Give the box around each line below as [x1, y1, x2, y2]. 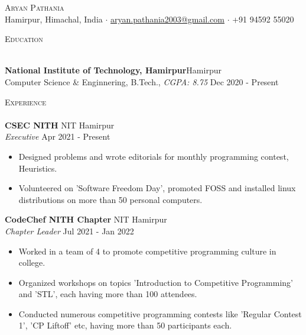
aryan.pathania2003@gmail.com [110, 12, 224, 25]
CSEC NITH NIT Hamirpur [5, 118, 115, 131]
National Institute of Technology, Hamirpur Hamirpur [5, 64, 222, 76]
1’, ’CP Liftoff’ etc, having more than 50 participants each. [18, 319, 232, 331]
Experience [5, 95, 46, 108]
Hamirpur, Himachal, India [5, 12, 103, 25]
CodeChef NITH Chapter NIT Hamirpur [5, 213, 167, 226]
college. [18, 256, 45, 269]
